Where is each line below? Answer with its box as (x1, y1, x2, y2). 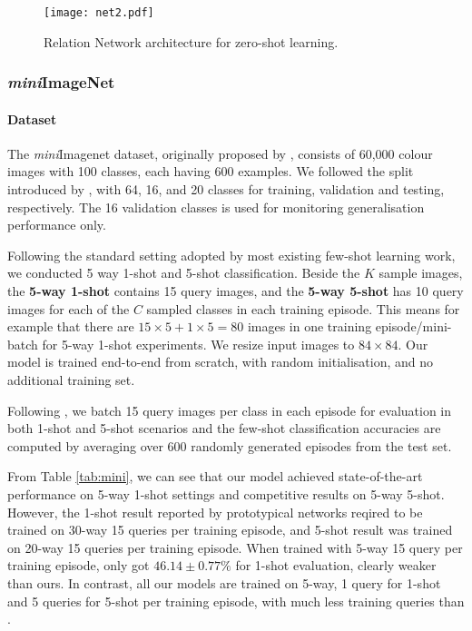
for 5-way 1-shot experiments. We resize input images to (42, 334, 355, 353)
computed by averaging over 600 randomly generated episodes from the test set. (7, 436, 452, 455)
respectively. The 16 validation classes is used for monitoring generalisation (7, 197, 425, 216)
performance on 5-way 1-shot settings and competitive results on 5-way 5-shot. (7, 484, 445, 503)
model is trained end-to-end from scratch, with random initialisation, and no (7, 352, 434, 371)
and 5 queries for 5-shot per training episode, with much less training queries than (7, 591, 465, 610)
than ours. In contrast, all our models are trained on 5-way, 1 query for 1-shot (7, 573, 441, 592)
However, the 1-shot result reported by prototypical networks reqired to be (7, 502, 423, 521)
